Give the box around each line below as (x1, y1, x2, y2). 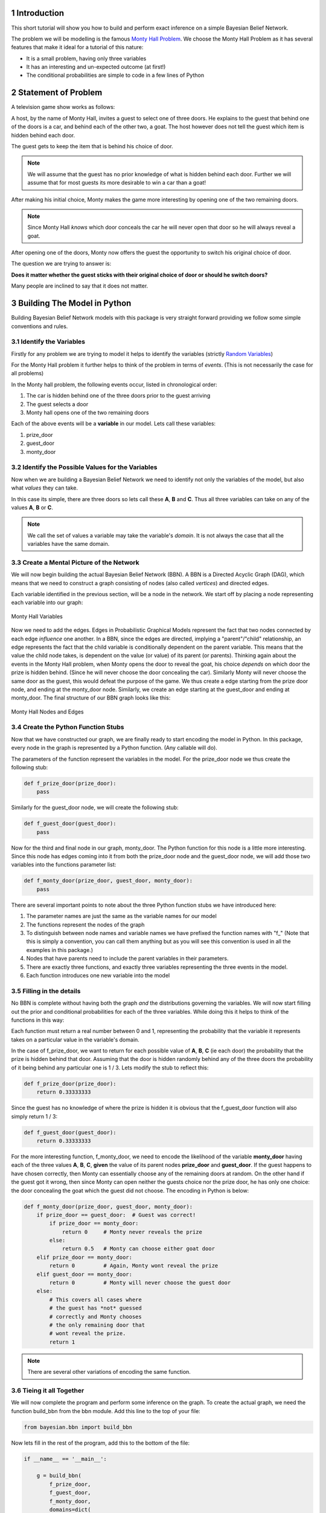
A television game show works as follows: (11, 103, 115, 111)
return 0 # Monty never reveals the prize (62, 1229, 202, 1235)
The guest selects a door (26, 400, 89, 408)
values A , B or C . (11, 504, 54, 511)
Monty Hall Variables (11, 612, 63, 620)
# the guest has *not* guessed (49, 1305, 142, 1311)
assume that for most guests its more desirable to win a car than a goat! (27, 179, 206, 186)
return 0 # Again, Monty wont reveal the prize (49, 1262, 219, 1269)
